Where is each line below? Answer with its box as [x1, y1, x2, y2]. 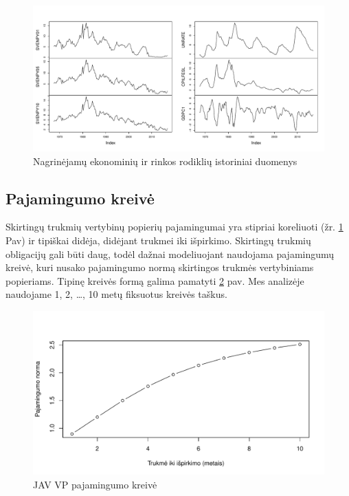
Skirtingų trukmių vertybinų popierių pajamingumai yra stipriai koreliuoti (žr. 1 [5, 219, 344, 234]
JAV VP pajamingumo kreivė [33, 477, 157, 492]
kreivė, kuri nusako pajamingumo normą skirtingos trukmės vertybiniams [5, 260, 314, 274]
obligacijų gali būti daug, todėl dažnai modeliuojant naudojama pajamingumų [5, 246, 335, 261]
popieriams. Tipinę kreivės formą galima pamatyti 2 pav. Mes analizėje [5, 273, 304, 288]
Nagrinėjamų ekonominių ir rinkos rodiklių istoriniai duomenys [33, 153, 297, 168]
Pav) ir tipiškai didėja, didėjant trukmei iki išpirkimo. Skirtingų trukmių [5, 233, 311, 247]
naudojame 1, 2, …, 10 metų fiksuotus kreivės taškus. [5, 287, 227, 301]
